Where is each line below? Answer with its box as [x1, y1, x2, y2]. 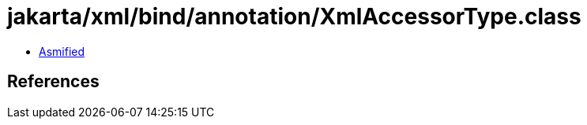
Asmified [39, 44, 85, 58]
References [7, 72, 100, 92]
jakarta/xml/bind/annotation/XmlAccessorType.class [7, 3, 581, 30]
